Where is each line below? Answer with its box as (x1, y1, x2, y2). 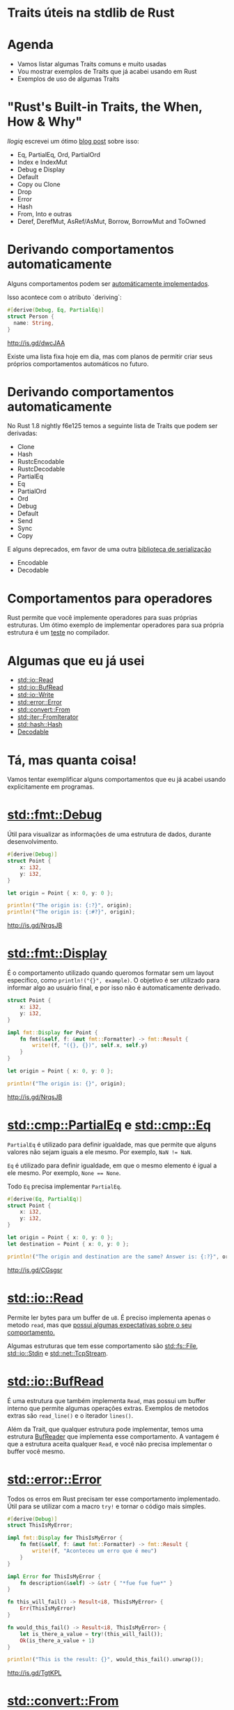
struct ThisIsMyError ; (7, 1522, 73, 1529)
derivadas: (7, 429, 38, 437)
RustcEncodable (17, 457, 65, 466)
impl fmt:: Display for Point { (7, 1029, 98, 1036)
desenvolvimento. (7, 838, 58, 846)
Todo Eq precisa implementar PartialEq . (7, 1182, 122, 1190)
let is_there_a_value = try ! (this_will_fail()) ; (19, 1630, 164, 1637)
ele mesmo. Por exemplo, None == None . (7, 1168, 121, 1176)
